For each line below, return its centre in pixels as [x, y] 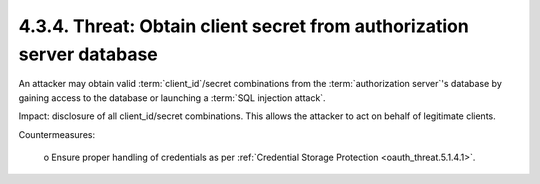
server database [88, 54]
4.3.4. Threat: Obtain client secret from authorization [243, 26]
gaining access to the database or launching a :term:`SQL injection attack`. [172, 97]
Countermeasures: [56, 134]
